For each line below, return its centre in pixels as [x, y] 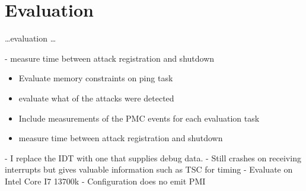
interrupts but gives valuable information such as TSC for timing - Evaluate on [149, 169]
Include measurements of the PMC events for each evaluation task [139, 118]
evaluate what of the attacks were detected [96, 98]
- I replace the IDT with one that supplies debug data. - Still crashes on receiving [153, 157]
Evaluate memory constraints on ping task [96, 78]
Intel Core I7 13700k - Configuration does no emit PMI [105, 181]
